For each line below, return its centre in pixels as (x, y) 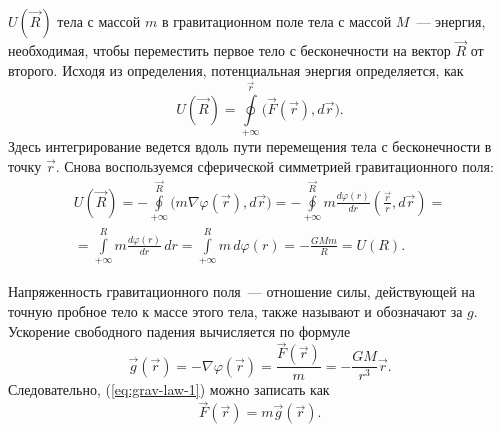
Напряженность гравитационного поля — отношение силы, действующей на (242, 291)
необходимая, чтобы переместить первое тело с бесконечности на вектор (229, 50)
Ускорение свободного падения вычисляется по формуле (179, 330)
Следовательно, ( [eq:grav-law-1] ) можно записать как (169, 389)
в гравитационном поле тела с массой (276, 21)
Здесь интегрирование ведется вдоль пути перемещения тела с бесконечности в (250, 146)
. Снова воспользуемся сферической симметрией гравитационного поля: (274, 165)
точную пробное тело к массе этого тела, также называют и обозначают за (235, 310)
